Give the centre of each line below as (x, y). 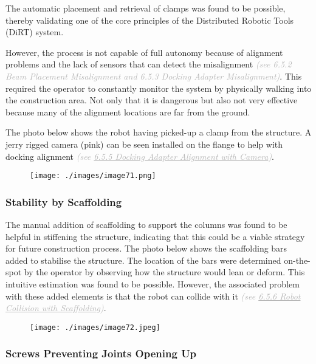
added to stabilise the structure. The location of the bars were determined (143, 260)
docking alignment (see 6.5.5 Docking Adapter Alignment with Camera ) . (140, 156)
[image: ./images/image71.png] (93, 176)
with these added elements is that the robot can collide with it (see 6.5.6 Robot (153, 296)
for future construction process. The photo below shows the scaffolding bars (146, 248)
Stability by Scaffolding (64, 201)
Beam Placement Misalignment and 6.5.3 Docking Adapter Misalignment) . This (154, 76)
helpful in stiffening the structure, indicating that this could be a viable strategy (155, 236)
